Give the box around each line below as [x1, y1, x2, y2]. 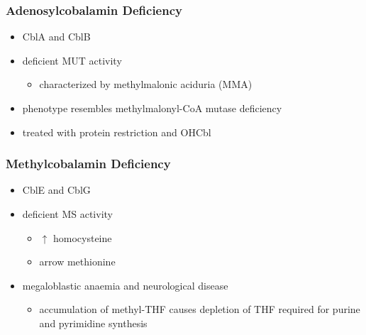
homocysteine [52, 230, 112, 245]
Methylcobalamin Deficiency [6, 155, 171, 172]
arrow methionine [39, 254, 116, 269]
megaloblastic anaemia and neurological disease [22, 278, 228, 292]
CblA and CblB [22, 29, 91, 44]
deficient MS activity [22, 207, 113, 221]
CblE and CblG [22, 182, 91, 197]
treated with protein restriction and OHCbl [22, 124, 211, 139]
